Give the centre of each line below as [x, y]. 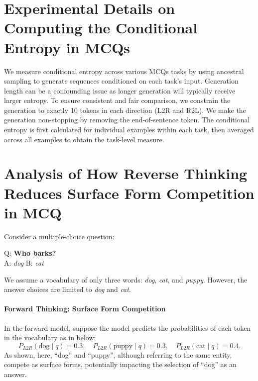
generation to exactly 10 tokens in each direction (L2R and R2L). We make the [125, 110]
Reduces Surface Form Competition [129, 193]
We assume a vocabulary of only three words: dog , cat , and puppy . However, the [126, 279]
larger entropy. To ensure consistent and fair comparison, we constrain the [117, 100]
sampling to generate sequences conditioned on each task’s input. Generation [121, 81]
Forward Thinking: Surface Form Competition [85, 309]
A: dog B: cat [24, 262]
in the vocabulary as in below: [50, 337]
